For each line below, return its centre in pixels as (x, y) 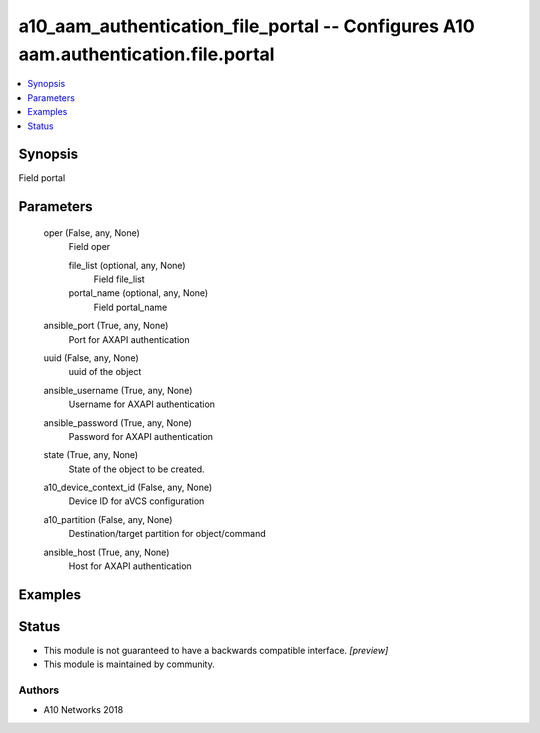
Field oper (89, 247)
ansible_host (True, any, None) (106, 552)
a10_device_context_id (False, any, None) (128, 487)
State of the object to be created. (136, 469)
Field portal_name (130, 307)
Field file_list (119, 279)
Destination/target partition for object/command (167, 534)
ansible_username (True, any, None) (118, 390)
